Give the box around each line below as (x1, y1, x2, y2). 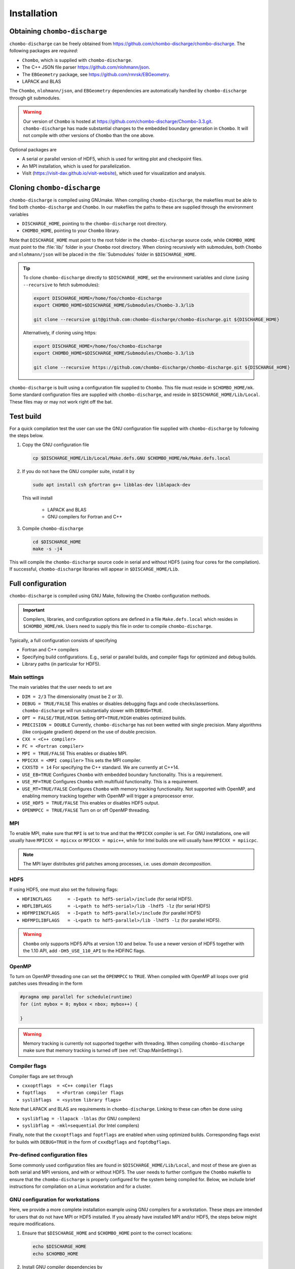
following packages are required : (9, 48, 79, 54)
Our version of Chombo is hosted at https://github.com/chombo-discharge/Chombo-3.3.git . (23, 118, 213, 124)
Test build (9, 412, 42, 421)
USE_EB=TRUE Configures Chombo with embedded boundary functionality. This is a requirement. (22, 772, 223, 778)
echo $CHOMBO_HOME (32, 1251, 79, 1256)
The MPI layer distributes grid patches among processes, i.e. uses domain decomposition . (23, 861, 212, 867)
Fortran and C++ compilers (22, 647, 79, 653)
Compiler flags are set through (9, 1073, 73, 1079)
